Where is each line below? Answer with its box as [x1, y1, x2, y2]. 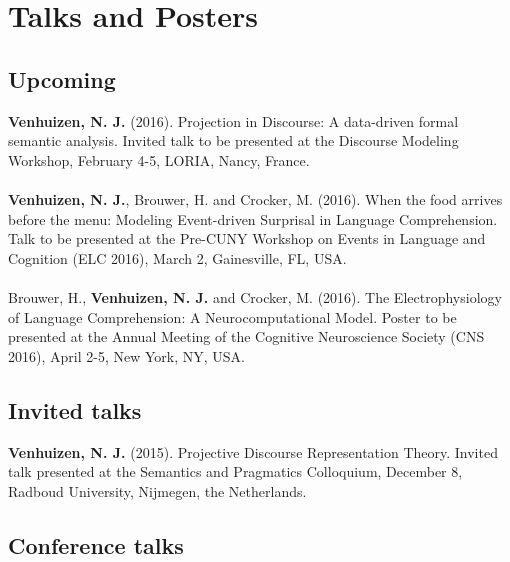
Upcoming [8, 63, 116, 94]
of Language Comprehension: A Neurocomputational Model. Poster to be [8, 306, 457, 327]
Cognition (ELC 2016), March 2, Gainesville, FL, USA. [8, 247, 347, 268]
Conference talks [8, 529, 184, 560]
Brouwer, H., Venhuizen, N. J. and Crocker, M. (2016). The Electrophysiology [8, 286, 502, 307]
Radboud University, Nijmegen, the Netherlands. [8, 480, 307, 501]
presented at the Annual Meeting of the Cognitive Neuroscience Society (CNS [8, 326, 485, 347]
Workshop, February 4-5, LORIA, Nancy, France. [8, 149, 310, 170]
